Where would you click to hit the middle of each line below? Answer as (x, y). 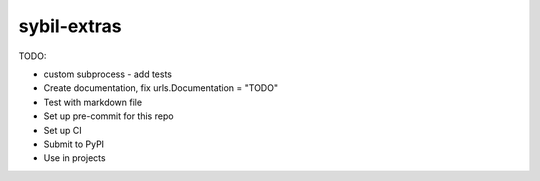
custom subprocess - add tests (107, 74)
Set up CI (62, 130)
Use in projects (74, 158)
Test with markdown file (93, 102)
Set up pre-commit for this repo (108, 116)
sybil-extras (70, 26)
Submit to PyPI (74, 144)
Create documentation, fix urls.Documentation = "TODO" (161, 88)
